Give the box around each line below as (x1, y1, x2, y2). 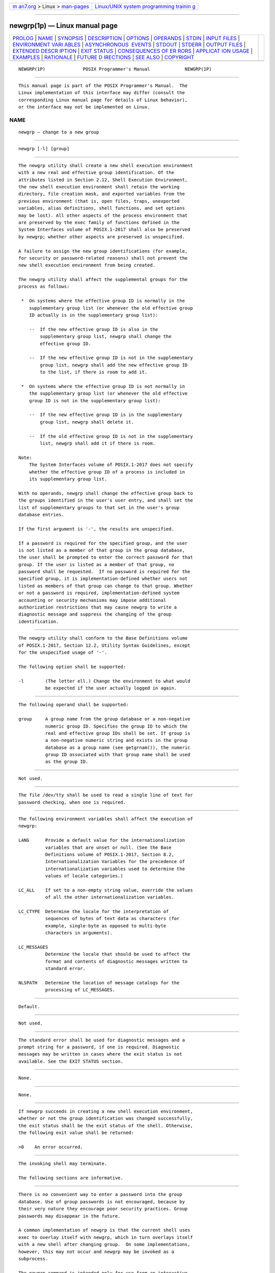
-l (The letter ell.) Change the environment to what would (18, 678, 190, 684)
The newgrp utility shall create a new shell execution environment (18, 162, 193, 168)
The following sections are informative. (18, 1175, 123, 1181)
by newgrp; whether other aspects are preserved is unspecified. (18, 234, 185, 239)
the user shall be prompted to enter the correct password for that (18, 555, 193, 560)
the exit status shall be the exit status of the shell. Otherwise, (18, 1123, 193, 1128)
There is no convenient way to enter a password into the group (18, 1192, 183, 1198)
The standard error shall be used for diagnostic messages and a (18, 1037, 185, 1043)
